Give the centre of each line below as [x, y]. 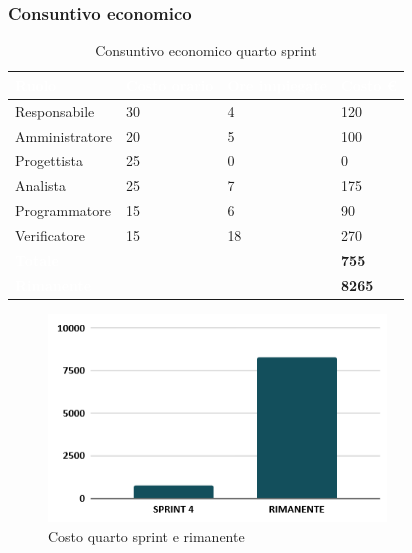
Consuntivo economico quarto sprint [206, 50]
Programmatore [63, 210]
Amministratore [63, 135]
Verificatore [50, 234]
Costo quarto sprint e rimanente [146, 535]
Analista [41, 185]
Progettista [49, 160]
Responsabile [55, 110]
